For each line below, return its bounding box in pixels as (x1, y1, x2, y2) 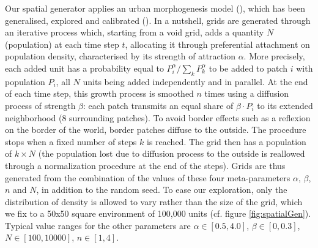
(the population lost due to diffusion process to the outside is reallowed (38, 147, 305, 160)
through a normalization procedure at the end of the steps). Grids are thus (5, 159, 286, 171)
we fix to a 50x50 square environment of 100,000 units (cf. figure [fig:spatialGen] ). (5, 207, 311, 220)
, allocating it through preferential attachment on (125, 37, 310, 50)
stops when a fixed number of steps (5, 135, 137, 148)
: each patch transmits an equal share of (83, 99, 234, 111)
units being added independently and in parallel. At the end (83, 75, 308, 88)
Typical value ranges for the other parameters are (5, 219, 191, 231)
